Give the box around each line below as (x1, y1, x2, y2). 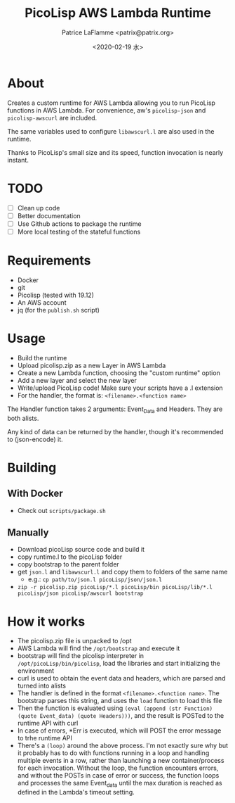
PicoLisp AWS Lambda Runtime (24, 5, 212, 21)
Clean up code (17, 203, 60, 212)
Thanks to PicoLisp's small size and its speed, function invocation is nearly (7, 148, 224, 156)
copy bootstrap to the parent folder (17, 560, 119, 569)
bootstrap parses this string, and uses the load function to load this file (17, 697, 222, 705)
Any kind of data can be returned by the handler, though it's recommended (7, 427, 224, 436)
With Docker (7, 488, 63, 500)
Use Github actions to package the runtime (17, 220, 142, 228)
